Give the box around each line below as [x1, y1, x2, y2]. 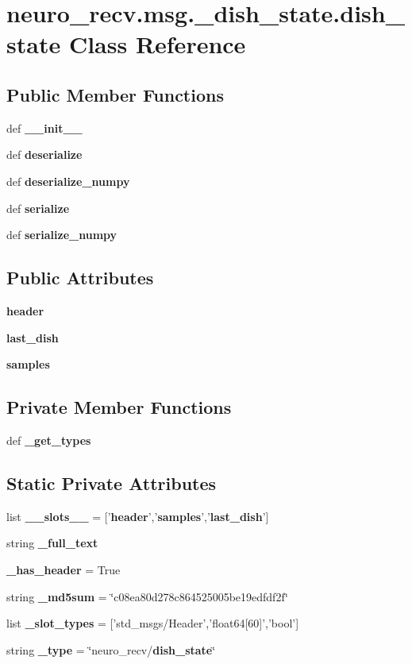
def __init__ [6, 119, 83, 136]
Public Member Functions [6, 82, 224, 106]
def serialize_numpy [6, 226, 117, 243]
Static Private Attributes [6, 470, 217, 495]
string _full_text [6, 535, 98, 551]
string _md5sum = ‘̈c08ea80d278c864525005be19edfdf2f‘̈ [6, 588, 288, 604]
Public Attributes [6, 265, 154, 290]
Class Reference [68, 28, 246, 60]
